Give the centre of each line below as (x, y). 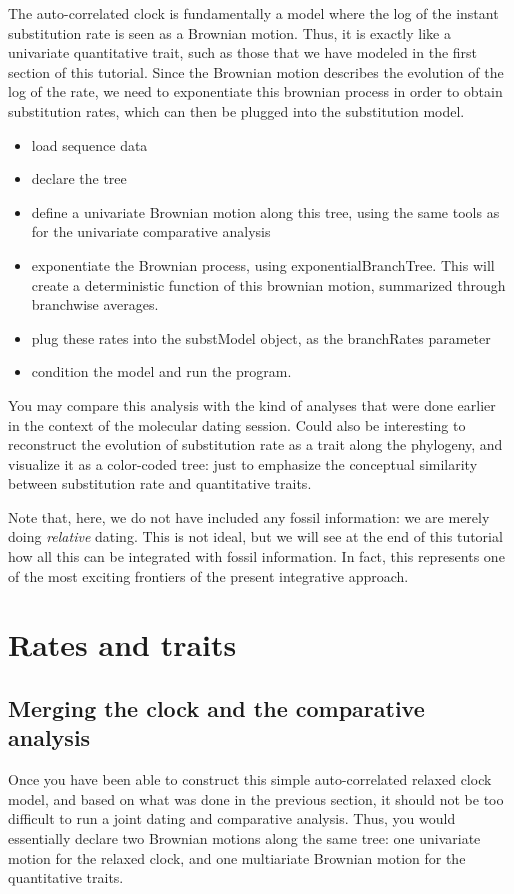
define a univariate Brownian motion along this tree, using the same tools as (265, 211)
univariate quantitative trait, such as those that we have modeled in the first (243, 52)
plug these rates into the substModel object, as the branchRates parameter (261, 337)
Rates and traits (122, 644)
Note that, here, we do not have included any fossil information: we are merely (249, 516)
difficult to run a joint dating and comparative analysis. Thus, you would (232, 818)
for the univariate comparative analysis (151, 231)
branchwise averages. (95, 304)
